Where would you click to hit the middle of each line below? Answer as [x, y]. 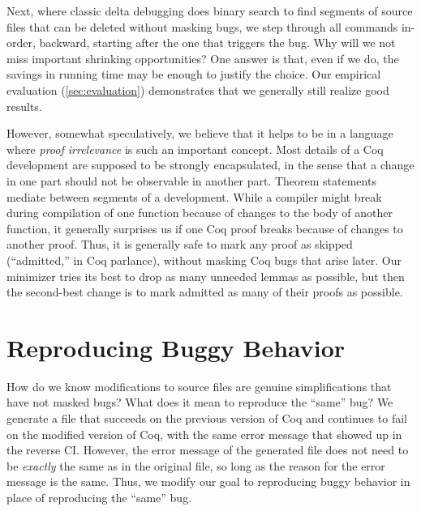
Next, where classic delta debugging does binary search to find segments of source [210, 11]
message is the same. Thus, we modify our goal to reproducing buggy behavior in [208, 481]
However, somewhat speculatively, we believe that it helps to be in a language [200, 133]
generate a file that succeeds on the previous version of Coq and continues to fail [207, 418]
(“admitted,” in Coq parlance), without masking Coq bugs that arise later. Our [204, 260]
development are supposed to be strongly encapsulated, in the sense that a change [210, 165]
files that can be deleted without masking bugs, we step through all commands [202, 26]
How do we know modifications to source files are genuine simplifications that [199, 386]
